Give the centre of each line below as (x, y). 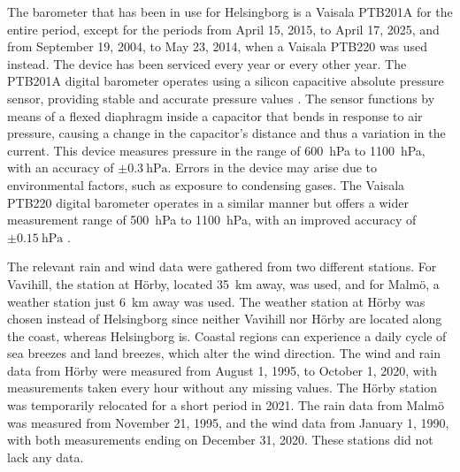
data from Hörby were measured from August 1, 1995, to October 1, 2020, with (222, 370)
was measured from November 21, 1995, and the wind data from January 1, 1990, (228, 422)
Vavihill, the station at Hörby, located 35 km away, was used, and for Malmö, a (223, 283)
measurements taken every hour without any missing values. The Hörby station (222, 388)
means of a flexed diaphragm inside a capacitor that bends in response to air (215, 115)
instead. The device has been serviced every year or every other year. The (207, 63)
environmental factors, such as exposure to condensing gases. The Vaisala (206, 184)
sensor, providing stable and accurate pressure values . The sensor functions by (221, 98)
